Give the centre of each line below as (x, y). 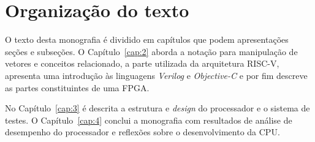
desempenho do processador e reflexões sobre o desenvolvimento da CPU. (142, 132)
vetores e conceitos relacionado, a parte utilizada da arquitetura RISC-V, (142, 63)
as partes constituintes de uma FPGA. (77, 87)
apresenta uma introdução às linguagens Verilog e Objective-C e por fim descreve (156, 75)
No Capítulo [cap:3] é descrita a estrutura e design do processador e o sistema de (157, 108)
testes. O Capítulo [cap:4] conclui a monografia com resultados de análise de (149, 120)
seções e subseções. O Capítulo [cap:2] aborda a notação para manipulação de (151, 51)
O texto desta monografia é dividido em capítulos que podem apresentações (147, 39)
